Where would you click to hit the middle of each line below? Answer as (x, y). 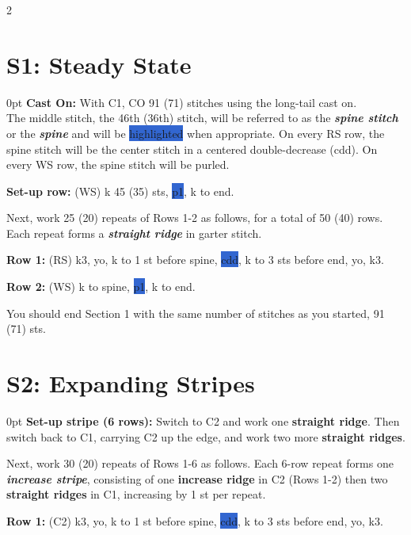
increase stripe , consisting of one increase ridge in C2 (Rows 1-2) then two (197, 478)
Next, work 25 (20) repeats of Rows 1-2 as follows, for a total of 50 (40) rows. (195, 218)
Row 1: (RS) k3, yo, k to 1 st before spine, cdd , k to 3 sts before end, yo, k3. (195, 260)
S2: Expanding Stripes (131, 383)
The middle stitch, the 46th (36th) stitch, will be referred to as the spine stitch (202, 118)
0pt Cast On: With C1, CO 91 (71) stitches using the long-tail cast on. (182, 102)
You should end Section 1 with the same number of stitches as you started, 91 (196, 313)
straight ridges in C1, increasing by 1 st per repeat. (136, 494)
